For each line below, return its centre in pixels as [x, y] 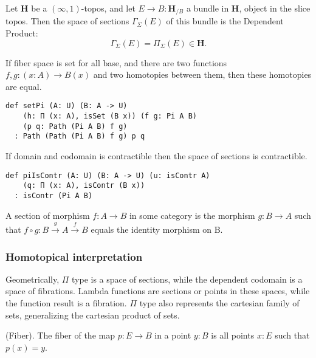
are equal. [24, 86]
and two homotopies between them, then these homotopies [202, 74]
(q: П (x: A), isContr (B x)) [84, 186]
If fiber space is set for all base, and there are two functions [116, 62]
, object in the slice [275, 8]
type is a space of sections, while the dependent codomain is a [187, 279]
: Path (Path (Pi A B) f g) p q [80, 136]
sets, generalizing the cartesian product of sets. [93, 315]
